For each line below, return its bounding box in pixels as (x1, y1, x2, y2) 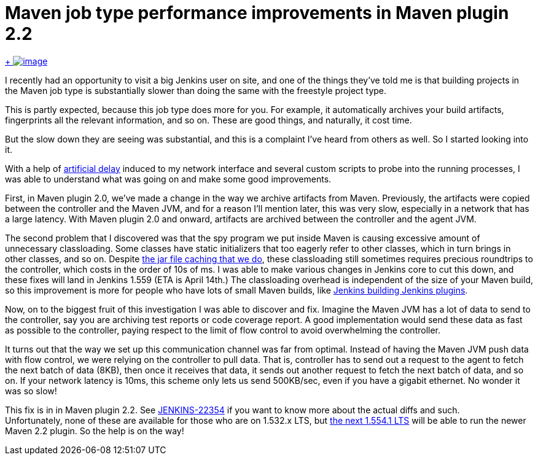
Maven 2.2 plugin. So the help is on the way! (5, 425, 184, 436)
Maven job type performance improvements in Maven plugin (5, 2, 509, 23)
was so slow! (5, 385, 57, 396)
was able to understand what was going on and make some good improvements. (5, 173, 332, 184)
